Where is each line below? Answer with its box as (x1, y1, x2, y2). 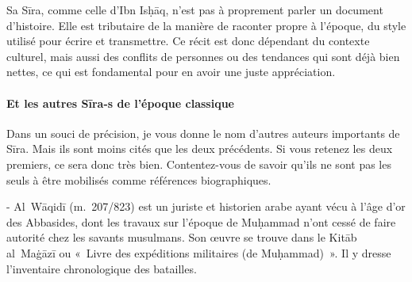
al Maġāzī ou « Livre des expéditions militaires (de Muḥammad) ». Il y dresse (6, 244, 391, 261)
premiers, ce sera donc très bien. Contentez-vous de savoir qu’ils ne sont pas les (6, 155, 391, 172)
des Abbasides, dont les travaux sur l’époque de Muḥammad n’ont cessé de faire (6, 213, 396, 230)
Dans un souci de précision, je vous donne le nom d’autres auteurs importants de (6, 124, 400, 141)
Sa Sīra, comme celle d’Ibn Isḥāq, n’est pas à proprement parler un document (6, 2, 383, 17)
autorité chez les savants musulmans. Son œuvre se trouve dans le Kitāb (6, 229, 357, 246)
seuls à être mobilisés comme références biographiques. (6, 171, 271, 188)
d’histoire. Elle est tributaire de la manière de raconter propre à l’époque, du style (6, 17, 406, 33)
